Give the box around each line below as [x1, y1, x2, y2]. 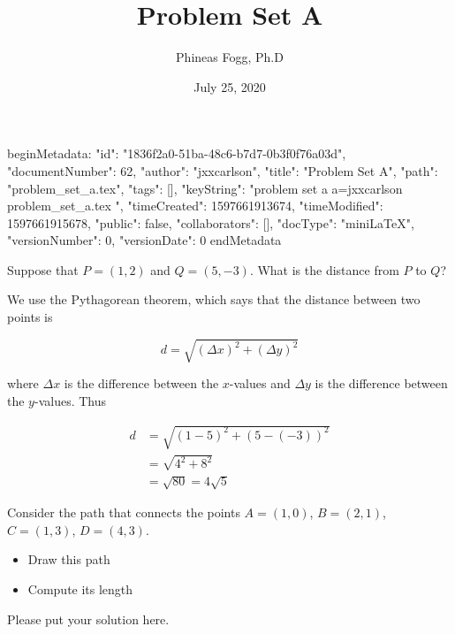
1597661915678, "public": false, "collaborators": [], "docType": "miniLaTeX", [7, 213, 414, 232]
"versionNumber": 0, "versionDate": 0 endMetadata [7, 231, 282, 249]
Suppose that [7, 260, 79, 279]
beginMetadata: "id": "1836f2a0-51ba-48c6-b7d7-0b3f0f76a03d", [7, 144, 346, 163]
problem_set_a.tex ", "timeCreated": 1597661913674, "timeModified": [7, 196, 383, 215]
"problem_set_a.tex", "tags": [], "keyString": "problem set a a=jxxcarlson [7, 179, 403, 197]
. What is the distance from [249, 260, 399, 279]
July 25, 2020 [193, 77, 266, 95]
